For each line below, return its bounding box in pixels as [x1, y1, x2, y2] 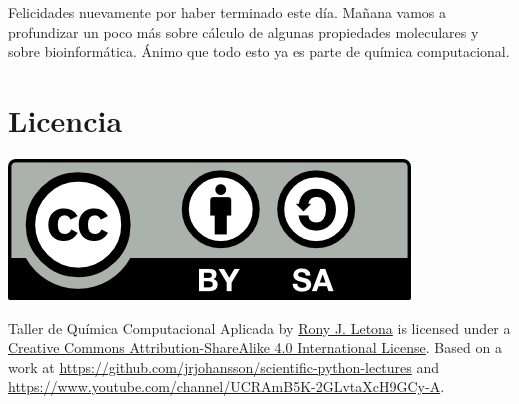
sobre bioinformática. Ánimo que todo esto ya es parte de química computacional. [8, 41, 510, 62]
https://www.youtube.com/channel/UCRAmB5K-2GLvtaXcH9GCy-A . [8, 376, 445, 397]
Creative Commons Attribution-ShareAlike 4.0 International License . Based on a [8, 337, 502, 358]
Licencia [8, 99, 123, 140]
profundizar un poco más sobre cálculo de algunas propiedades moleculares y [8, 21, 479, 42]
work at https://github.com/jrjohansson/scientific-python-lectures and [8, 356, 440, 377]
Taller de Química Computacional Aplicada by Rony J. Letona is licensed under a [8, 317, 511, 338]
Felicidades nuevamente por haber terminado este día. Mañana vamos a [8, 2, 447, 22]
